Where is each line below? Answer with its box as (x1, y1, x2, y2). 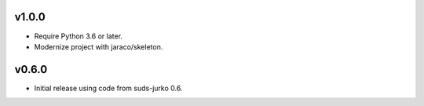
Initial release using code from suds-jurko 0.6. (34, 83, 183, 93)
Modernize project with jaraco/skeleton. (34, 42, 163, 51)
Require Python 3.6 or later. (34, 31, 123, 41)
